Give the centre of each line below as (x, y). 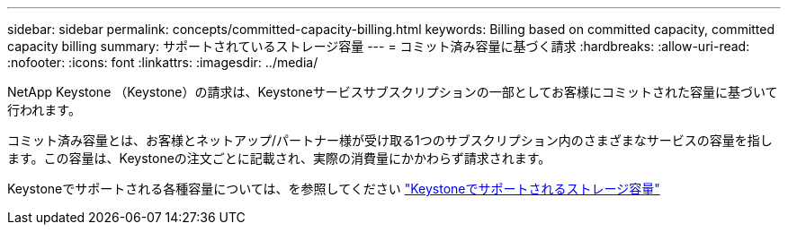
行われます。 (44, 110)
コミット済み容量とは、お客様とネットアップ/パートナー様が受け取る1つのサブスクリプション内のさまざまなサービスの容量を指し (390, 140)
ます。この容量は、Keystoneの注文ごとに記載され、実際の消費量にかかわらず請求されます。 (279, 158)
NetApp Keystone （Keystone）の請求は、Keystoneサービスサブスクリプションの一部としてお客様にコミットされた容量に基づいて (393, 92)
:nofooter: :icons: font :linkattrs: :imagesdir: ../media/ (163, 62)
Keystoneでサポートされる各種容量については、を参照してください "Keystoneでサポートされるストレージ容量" (334, 189)
